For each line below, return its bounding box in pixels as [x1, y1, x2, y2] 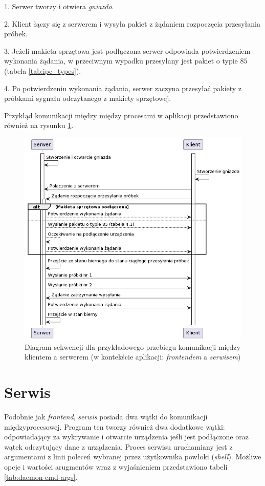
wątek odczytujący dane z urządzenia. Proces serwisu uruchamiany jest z [4, 441, 233, 452]
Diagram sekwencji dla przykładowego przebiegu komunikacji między [25, 341, 240, 352]
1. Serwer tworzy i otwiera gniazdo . [4, 1, 114, 11]
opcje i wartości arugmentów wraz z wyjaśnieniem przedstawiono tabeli [4, 461, 228, 472]
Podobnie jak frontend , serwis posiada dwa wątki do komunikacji [4, 411, 208, 422]
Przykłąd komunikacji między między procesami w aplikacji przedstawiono [4, 110, 238, 120]
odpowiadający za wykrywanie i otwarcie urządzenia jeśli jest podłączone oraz [4, 431, 249, 442]
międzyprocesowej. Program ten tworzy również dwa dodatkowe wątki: [4, 421, 225, 432]
